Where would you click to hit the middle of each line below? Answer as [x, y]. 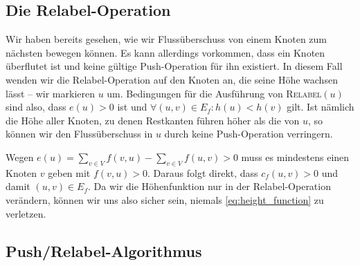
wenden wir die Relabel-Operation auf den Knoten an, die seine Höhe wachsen [172, 79]
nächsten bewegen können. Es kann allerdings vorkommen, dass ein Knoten [165, 52]
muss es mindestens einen [295, 156]
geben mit [69, 172]
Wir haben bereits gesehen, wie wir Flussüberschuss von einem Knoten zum [166, 39]
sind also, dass [36, 107]
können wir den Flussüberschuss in [79, 134]
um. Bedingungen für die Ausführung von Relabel [214, 93]
